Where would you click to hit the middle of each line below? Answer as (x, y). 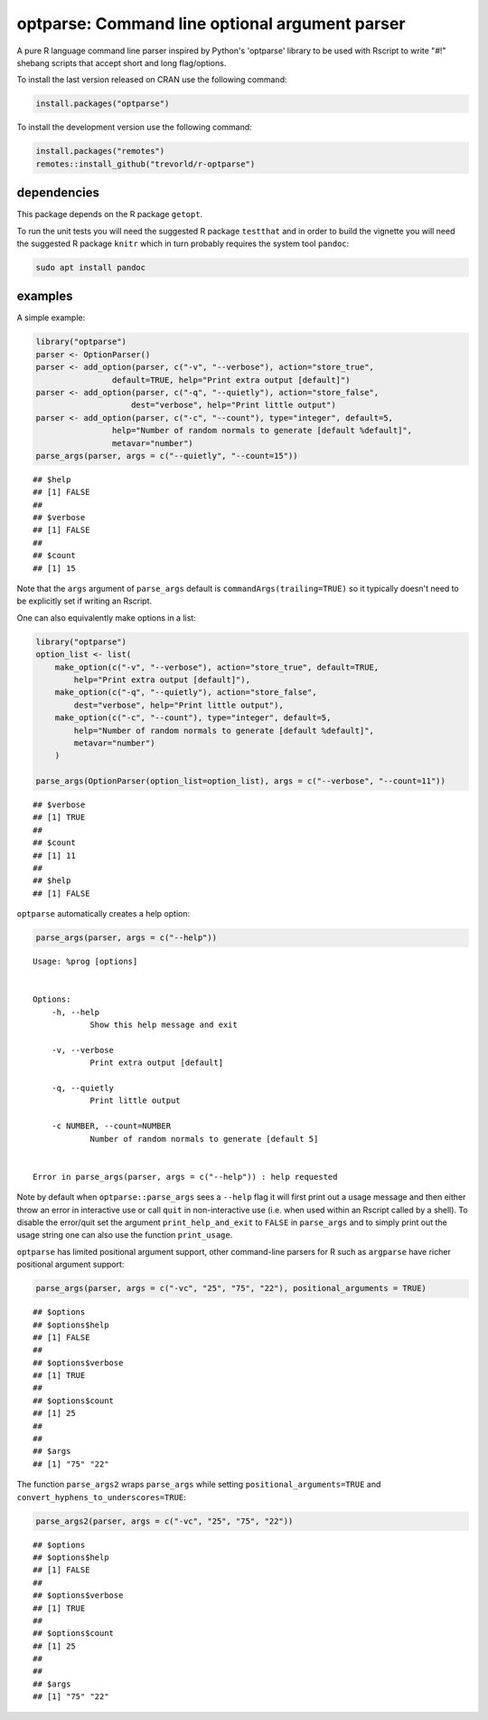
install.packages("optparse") (103, 104)
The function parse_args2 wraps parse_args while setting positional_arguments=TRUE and (199, 1485)
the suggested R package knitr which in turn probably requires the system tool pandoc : (183, 243)
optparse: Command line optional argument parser (211, 24)
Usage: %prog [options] (85, 962)
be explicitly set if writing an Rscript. (84, 601)
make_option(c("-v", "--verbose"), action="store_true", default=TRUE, (217, 667)
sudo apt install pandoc (91, 267)
